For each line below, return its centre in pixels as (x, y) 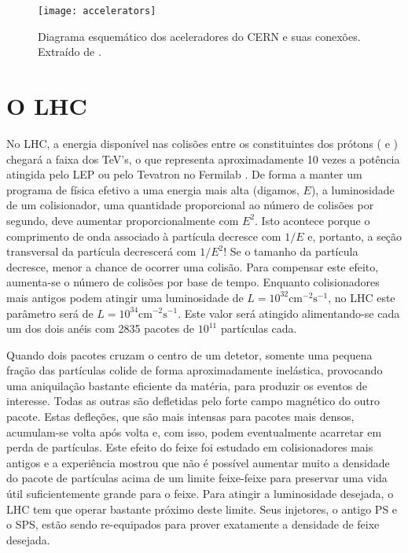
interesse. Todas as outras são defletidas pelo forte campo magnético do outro (193, 401)
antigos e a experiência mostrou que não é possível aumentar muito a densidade (198, 462)
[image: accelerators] (97, 11)
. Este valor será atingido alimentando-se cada (289, 313)
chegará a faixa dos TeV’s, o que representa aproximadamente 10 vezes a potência (203, 159)
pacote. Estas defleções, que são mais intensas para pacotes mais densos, (180, 417)
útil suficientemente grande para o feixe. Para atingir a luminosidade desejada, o (200, 494)
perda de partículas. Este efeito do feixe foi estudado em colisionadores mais (190, 447)
